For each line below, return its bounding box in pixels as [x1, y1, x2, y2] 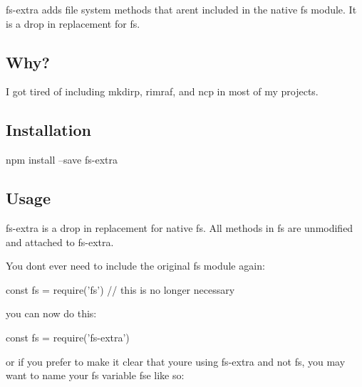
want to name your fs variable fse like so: [6, 368, 185, 383]
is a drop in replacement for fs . [6, 16, 140, 31]
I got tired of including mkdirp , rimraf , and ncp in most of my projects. [6, 84, 319, 99]
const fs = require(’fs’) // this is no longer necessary [6, 282, 235, 297]
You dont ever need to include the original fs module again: [6, 258, 265, 273]
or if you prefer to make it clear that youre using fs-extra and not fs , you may [6, 354, 346, 369]
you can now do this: [6, 306, 97, 321]
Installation [6, 119, 91, 141]
